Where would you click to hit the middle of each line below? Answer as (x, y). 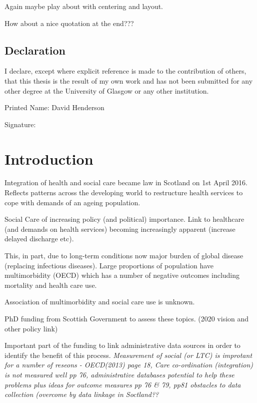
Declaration (35, 50)
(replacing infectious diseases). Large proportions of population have (109, 265)
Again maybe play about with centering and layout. (84, 6)
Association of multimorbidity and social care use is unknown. (100, 302)
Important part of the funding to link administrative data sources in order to (122, 345)
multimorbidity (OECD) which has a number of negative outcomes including (122, 275)
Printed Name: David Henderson (54, 107)
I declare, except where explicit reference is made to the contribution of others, (125, 71)
